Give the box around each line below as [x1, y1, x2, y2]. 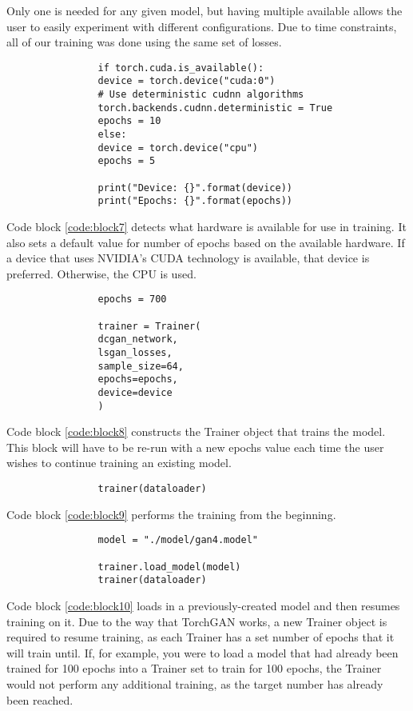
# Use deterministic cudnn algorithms [97, 89, 304, 101]
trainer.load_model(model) [97, 561, 241, 573]
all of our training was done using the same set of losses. [6, 34, 282, 50]
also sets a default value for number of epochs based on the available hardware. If [6, 234, 405, 250]
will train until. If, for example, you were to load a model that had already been [6, 644, 399, 661]
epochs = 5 [97, 155, 156, 167]
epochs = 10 [97, 115, 161, 127]
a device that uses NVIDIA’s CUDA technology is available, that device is [6, 250, 370, 266]
